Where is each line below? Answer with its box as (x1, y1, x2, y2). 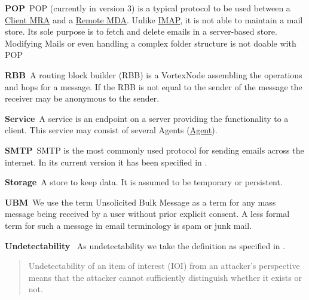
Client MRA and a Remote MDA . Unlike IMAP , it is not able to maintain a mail (5, 13, 303, 26)
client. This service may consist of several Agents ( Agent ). (5, 124, 218, 136)
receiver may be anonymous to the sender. (5, 92, 160, 105)
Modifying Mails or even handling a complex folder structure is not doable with (5, 36, 296, 49)
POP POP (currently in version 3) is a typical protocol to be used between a (5, 2, 290, 14)
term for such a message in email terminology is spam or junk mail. (5, 219, 252, 231)
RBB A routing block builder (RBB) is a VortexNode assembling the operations (5, 68, 302, 81)
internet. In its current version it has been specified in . (5, 155, 207, 168)
